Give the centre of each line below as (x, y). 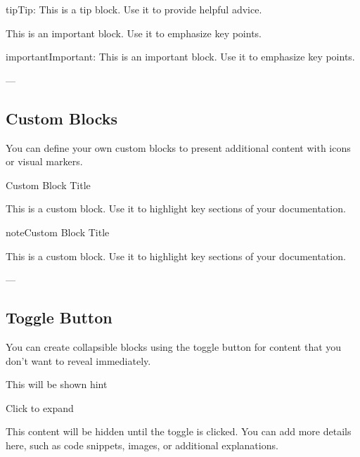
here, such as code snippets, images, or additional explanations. (142, 445)
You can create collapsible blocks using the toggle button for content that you (174, 346)
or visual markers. (44, 161)
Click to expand (40, 407)
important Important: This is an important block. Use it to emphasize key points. (180, 57)
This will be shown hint (57, 384)
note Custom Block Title (58, 232)
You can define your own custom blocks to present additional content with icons (178, 147)
